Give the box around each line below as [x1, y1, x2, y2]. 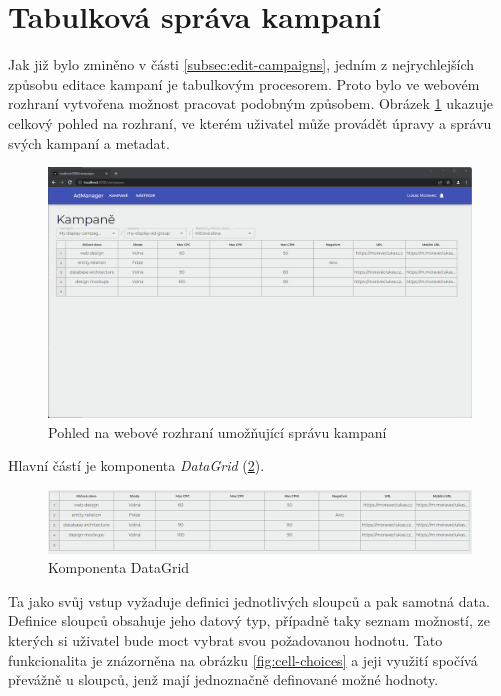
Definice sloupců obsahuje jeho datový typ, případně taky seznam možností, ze [8, 610, 490, 631]
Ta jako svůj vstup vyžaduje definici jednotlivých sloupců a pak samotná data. [8, 590, 490, 611]
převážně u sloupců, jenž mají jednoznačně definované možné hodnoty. [8, 669, 439, 690]
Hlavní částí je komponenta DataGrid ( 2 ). [8, 455, 265, 476]
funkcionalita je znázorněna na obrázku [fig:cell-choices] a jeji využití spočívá [8, 649, 478, 670]
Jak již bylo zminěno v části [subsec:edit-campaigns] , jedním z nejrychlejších [8, 54, 475, 75]
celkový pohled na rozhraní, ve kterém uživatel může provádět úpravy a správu [8, 112, 492, 133]
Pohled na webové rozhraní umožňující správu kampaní [48, 421, 387, 442]
